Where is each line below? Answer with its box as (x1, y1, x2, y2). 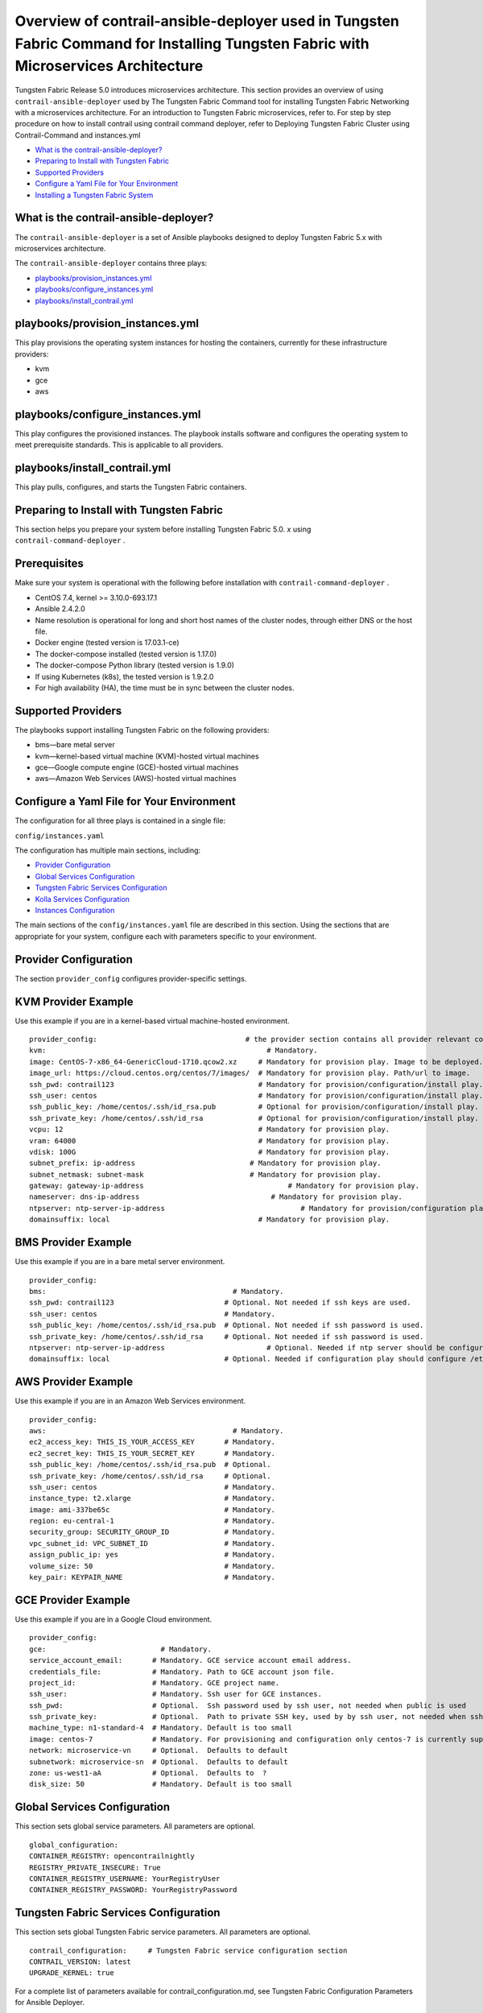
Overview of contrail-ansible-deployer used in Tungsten (14, 12, 400, 30)
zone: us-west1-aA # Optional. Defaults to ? (29, 1768, 267, 1778)
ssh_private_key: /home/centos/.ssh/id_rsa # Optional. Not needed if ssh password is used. (29, 1332, 424, 1341)
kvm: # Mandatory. (29, 1046, 318, 1055)
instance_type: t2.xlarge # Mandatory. (29, 1494, 275, 1503)
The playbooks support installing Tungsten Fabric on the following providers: (14, 725, 270, 734)
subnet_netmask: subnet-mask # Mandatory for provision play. (29, 1170, 382, 1179)
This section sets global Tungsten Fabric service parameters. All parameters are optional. (14, 1927, 312, 1937)
